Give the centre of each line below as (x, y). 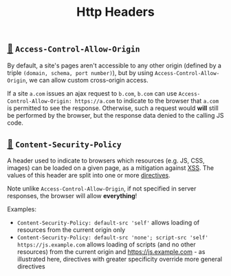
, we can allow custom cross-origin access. (87, 80)
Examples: (22, 209)
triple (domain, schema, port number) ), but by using (80, 72)
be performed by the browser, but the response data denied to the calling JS (115, 115)
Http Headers (115, 12)
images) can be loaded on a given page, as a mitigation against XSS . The (111, 168)
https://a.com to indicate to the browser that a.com (147, 100)
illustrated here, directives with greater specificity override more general (120, 259)
